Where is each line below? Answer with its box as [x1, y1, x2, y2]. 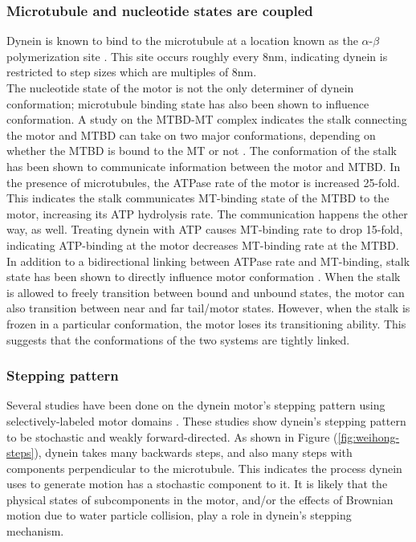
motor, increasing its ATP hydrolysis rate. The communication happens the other [6, 205, 408, 222]
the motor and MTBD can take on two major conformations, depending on [6, 126, 376, 143]
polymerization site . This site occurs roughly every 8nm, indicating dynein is [6, 47, 388, 64]
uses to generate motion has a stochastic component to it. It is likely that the [6, 475, 388, 492]
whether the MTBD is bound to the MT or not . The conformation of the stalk [6, 142, 397, 159]
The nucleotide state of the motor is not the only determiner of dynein [6, 79, 354, 96]
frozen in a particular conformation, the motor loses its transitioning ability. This [6, 315, 406, 332]
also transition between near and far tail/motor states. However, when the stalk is [6, 300, 410, 316]
